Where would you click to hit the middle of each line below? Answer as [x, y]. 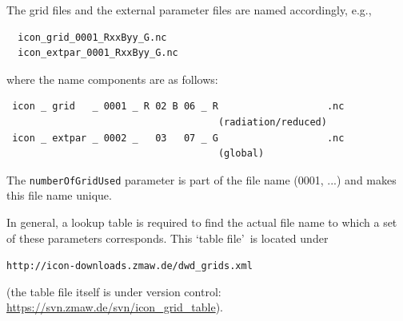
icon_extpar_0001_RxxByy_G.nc [98, 53]
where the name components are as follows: [112, 79]
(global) [241, 154]
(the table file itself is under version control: [114, 291]
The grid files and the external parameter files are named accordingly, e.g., [189, 10]
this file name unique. [59, 195]
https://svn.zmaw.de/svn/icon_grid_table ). [115, 307]
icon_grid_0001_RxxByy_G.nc [92, 37]
